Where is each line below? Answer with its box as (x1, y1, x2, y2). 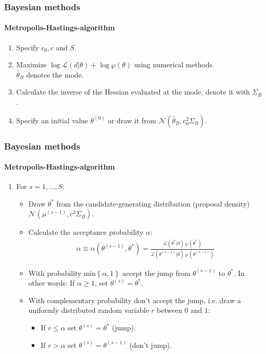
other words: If (28, 277, 75, 288)
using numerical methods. (134, 59, 215, 70)
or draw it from (108, 115, 156, 125)
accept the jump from (122, 267, 191, 278)
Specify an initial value (16, 115, 88, 125)
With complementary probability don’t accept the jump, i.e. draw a (28, 294, 241, 305)
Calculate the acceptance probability (28, 227, 144, 237)
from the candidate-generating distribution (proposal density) (56, 198, 250, 209)
